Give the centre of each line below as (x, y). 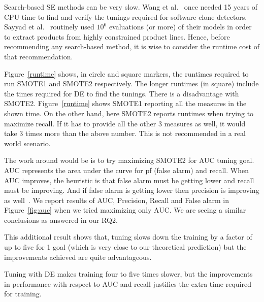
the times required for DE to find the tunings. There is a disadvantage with (122, 93)
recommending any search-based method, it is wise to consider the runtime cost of (132, 46)
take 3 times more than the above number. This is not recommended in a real (125, 133)
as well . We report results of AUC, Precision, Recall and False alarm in (117, 200)
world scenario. (27, 143)
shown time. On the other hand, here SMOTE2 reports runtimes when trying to (129, 113)
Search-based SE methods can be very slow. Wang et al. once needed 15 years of (131, 7)
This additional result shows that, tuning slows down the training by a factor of (128, 237)
